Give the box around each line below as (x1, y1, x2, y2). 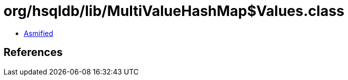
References (4, 46, 63, 59)
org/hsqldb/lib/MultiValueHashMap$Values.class (4, 2, 344, 19)
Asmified (24, 28, 54, 37)
